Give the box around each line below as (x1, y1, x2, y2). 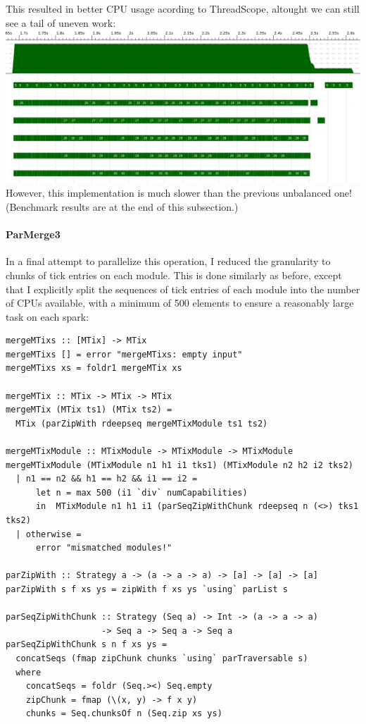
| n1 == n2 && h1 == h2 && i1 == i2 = (15, 474, 198, 484)
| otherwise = (15, 529, 82, 539)
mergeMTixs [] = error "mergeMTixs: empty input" (6, 349, 243, 360)
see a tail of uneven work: (6, 15, 116, 30)
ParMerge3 (6, 227, 61, 242)
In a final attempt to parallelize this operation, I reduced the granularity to (6, 254, 331, 269)
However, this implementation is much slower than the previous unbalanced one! (6, 185, 352, 200)
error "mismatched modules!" (35, 543, 172, 553)
